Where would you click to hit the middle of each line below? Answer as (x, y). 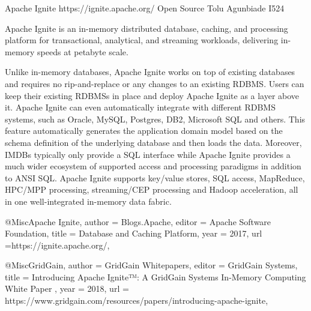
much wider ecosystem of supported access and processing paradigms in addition (153, 166)
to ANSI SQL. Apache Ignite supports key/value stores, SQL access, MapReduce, (155, 177)
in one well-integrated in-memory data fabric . (88, 201)
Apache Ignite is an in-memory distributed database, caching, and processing (146, 28)
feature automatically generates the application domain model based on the (144, 131)
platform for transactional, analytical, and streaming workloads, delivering (142, 40)
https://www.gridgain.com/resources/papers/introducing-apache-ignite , (137, 300)
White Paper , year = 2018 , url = (67, 288)
